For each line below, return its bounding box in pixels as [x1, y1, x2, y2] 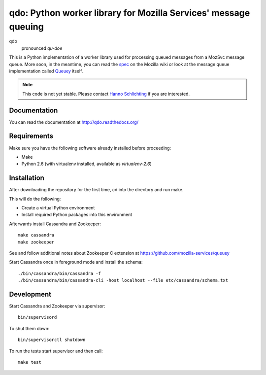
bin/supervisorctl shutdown [18, 337, 86, 342]
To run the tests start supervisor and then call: [9, 348, 103, 354]
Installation [9, 174, 44, 182]
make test [18, 359, 41, 365]
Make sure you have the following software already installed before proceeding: [9, 145, 171, 151]
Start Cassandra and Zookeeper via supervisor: [9, 303, 105, 309]
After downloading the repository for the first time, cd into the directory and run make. [9, 187, 184, 193]
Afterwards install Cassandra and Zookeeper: [9, 221, 101, 227]
